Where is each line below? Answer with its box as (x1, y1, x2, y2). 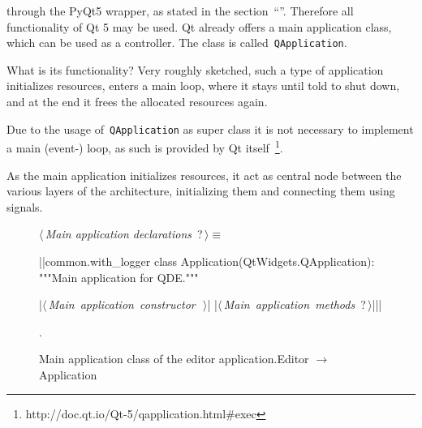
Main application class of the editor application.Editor (39, 350, 309, 367)
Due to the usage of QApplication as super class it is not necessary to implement (6, 120, 414, 137)
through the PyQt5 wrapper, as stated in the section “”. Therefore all (6, 2, 354, 19)
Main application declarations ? (45, 225, 203, 242)
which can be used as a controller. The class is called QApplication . (6, 34, 347, 51)
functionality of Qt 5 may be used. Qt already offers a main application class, (6, 18, 392, 35)
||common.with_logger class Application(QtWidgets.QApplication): (39, 252, 375, 269)
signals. (6, 198, 43, 215)
